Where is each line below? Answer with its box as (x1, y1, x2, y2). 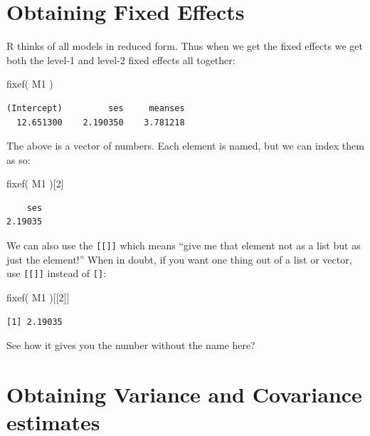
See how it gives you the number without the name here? (6, 338, 255, 353)
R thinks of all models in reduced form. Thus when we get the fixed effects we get (6, 38, 364, 53)
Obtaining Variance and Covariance (6, 379, 362, 408)
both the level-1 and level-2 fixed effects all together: (6, 52, 236, 67)
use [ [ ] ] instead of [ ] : (6, 266, 107, 281)
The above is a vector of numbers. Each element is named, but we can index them (6, 138, 364, 153)
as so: (6, 152, 31, 167)
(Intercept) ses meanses (6, 103, 185, 113)
